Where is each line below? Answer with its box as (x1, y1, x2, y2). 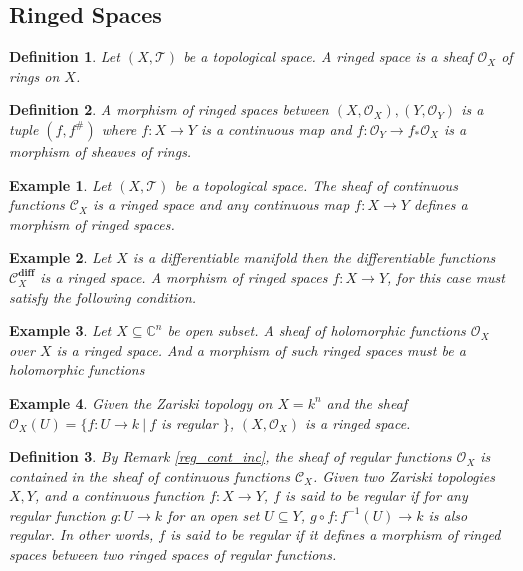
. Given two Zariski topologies (312, 465, 496, 486)
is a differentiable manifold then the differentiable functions (132, 247, 496, 268)
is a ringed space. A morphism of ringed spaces (40, 266, 328, 287)
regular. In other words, (9, 524, 154, 545)
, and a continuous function (34, 485, 205, 506)
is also (428, 504, 468, 525)
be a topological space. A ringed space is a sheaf (183, 46, 473, 67)
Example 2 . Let (9, 247, 112, 268)
